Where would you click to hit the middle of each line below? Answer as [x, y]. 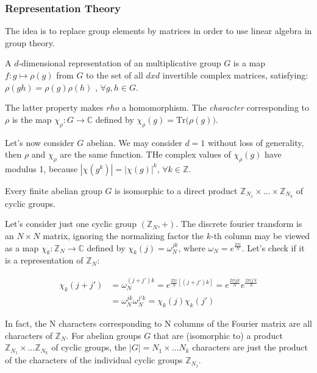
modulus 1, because [41, 168]
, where [192, 247]
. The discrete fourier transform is [239, 224]
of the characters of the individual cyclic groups [94, 360]
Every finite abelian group [54, 190]
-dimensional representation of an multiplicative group [120, 63]
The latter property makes [54, 107]
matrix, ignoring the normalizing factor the [123, 236]
